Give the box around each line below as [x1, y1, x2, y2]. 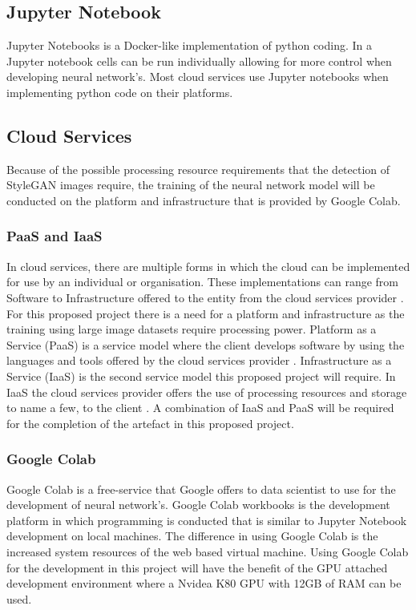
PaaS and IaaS [6, 226, 103, 246]
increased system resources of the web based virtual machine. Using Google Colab [6, 543, 409, 560]
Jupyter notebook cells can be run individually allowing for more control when [6, 52, 392, 69]
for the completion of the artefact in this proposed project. [6, 414, 294, 431]
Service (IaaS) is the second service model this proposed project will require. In [6, 367, 396, 384]
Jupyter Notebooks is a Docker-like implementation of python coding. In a [6, 37, 373, 54]
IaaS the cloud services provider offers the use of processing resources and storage [6, 383, 407, 400]
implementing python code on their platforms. [6, 83, 233, 100]
